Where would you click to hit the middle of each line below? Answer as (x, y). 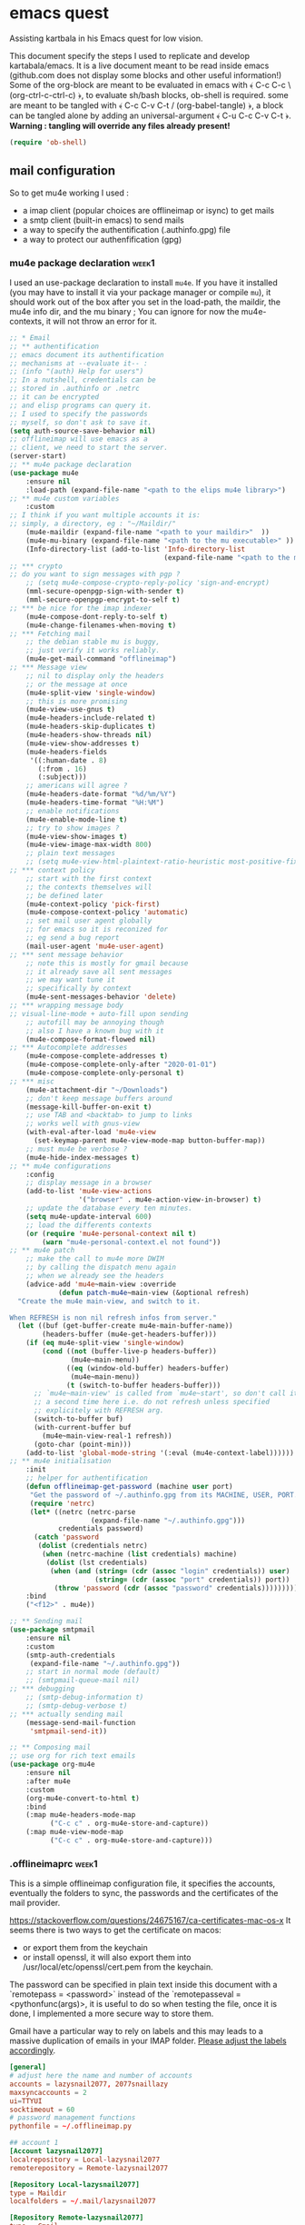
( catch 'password (66, 1537)
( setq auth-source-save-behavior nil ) (83, 431)
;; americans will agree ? (77, 786)
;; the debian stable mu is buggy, (93, 642)
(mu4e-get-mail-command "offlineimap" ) (101, 659)
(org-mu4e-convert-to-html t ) (83, 1798)
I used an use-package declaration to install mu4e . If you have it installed (144, 282)
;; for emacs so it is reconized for (97, 930)
